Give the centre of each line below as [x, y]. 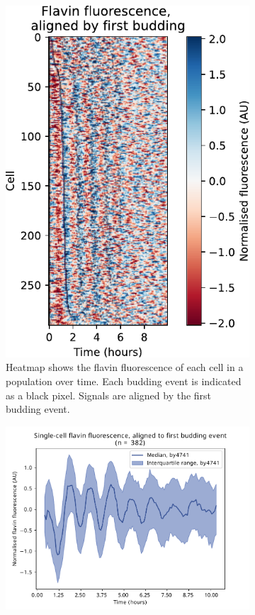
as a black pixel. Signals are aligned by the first [109, 395]
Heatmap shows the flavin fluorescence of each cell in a [125, 367]
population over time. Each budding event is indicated [124, 381]
